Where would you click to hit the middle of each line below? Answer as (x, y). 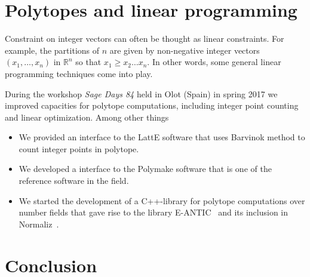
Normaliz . (39, 224)
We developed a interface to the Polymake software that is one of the (145, 169)
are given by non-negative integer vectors (185, 50)
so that (88, 62)
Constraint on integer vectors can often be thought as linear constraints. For (145, 39)
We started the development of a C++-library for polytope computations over (162, 200)
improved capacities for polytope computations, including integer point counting (152, 105)
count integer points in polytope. (79, 148)
